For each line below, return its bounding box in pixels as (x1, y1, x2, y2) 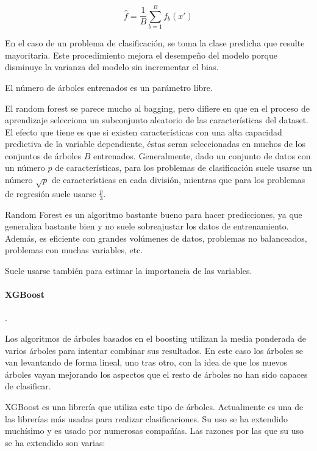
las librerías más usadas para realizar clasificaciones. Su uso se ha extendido (5, 412, 288, 425)
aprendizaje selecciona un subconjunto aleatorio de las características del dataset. (5, 114, 308, 126)
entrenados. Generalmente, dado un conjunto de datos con (93, 149, 311, 162)
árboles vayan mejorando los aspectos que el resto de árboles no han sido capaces (5, 367, 308, 380)
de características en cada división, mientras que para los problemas (51, 173, 305, 186)
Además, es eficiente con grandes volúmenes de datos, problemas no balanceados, (5, 231, 307, 244)
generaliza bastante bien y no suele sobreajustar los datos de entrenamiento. (5, 220, 289, 233)
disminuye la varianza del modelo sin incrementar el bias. (5, 60, 219, 73)
